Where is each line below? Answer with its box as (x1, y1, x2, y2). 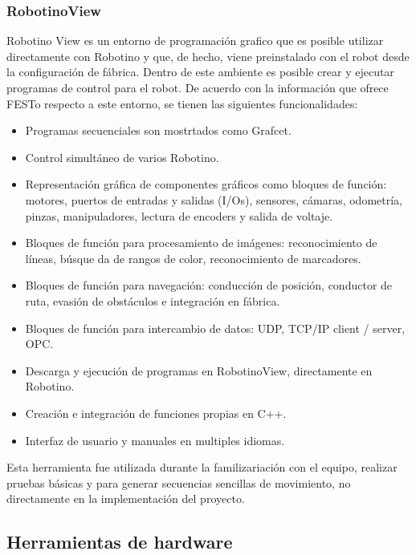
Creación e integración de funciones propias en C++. (25, 404, 287, 421)
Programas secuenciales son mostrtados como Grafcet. (25, 122, 292, 139)
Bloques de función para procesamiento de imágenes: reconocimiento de (25, 234, 377, 251)
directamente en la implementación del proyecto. (6, 490, 245, 507)
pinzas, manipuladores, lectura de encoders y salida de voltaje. (25, 207, 333, 224)
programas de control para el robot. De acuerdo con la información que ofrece (6, 79, 389, 95)
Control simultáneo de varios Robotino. (25, 148, 219, 165)
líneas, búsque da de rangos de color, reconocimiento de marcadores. (25, 249, 361, 266)
